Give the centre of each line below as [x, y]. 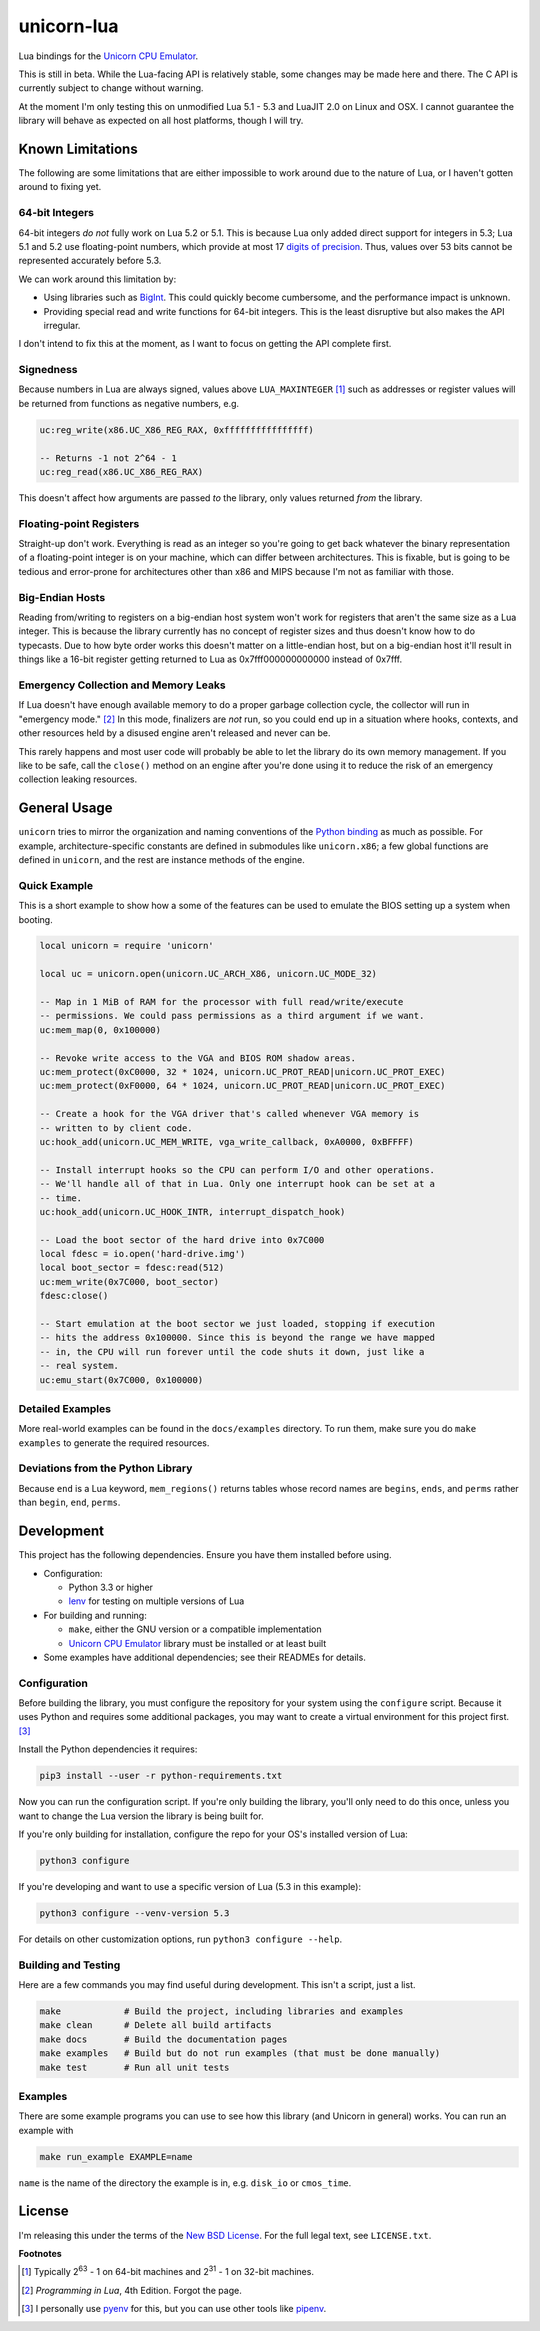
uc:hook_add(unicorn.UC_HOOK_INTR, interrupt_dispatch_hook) [192, 1211]
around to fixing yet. [60, 187]
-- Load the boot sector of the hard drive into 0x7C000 [182, 1239]
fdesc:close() [74, 1296]
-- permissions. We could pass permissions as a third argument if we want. [232, 1016]
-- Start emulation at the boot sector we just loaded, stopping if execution [237, 1324]
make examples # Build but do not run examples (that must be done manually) [240, 2053]
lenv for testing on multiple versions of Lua [156, 1601]
